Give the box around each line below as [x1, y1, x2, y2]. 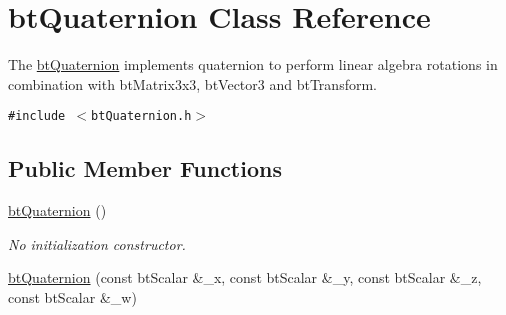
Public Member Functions [8, 153, 282, 184]
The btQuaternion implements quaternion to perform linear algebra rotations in [8, 54, 498, 75]
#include [8, 109, 66, 124]
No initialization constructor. [8, 233, 186, 254]
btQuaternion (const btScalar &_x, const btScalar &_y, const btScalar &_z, [8, 267, 482, 288]
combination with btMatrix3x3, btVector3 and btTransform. [8, 73, 377, 94]
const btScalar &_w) [8, 286, 137, 307]
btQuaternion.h [91, 109, 192, 124]
